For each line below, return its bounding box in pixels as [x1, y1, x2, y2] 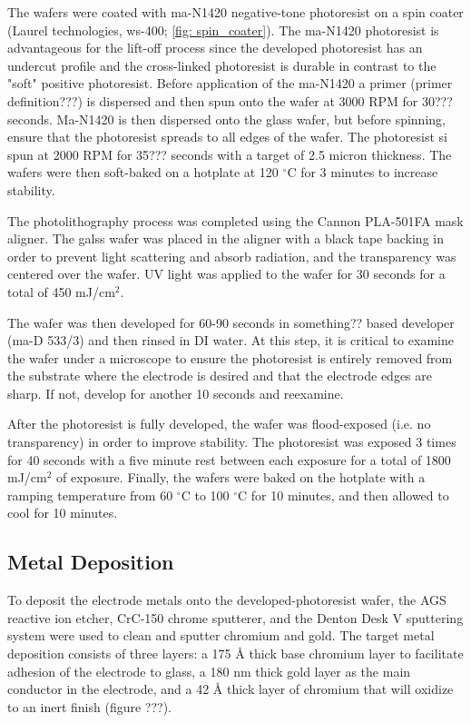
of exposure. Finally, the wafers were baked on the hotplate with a [56, 468, 426, 487]
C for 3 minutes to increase [287, 163, 438, 182]
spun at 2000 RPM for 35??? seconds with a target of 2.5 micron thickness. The [7, 144, 452, 163]
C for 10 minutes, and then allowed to [238, 485, 449, 504]
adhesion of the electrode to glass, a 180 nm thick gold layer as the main [7, 661, 411, 680]
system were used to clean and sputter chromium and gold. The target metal [7, 626, 435, 645]
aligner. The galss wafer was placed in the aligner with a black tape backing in [7, 229, 444, 248]
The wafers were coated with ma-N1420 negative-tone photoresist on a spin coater [7, 3, 464, 21]
